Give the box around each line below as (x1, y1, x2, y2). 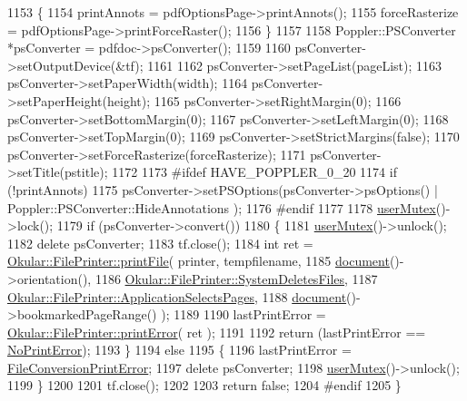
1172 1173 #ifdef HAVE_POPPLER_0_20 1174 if (112, 162, 397, 181)
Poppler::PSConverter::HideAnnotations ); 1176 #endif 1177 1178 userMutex (7, 198, 436, 217)
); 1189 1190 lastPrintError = (161, 305, 326, 324)
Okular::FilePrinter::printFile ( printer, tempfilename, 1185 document (7, 251, 390, 270)
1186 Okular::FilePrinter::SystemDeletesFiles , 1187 (94, 269, 378, 288)
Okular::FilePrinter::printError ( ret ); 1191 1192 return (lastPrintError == (7, 322, 426, 341)
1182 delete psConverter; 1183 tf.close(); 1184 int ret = (7, 233, 313, 252)
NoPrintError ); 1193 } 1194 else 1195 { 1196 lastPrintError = (7, 340, 352, 359)
